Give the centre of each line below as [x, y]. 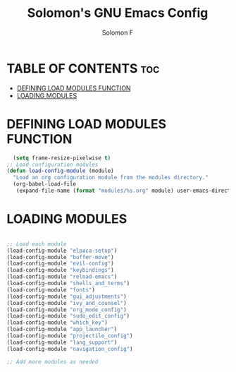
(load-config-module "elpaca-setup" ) [62, 251]
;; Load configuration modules [52, 164]
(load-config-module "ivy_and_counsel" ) [67, 303]
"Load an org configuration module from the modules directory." [111, 178]
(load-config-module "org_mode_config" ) [67, 310]
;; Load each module [37, 244]
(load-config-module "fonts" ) [51, 290]
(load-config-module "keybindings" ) [60, 270]
